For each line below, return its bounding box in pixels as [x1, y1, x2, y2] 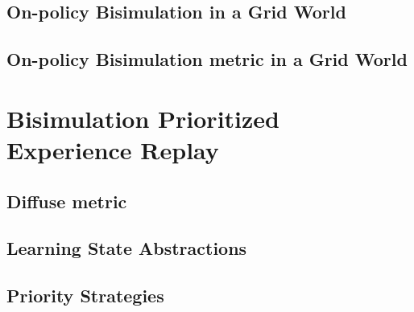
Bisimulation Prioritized [6, 101, 279, 134]
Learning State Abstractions [6, 236, 247, 261]
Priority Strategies [6, 283, 164, 308]
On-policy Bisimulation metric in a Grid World [6, 47, 408, 72]
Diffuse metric [6, 188, 127, 213]
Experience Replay [6, 133, 219, 166]
